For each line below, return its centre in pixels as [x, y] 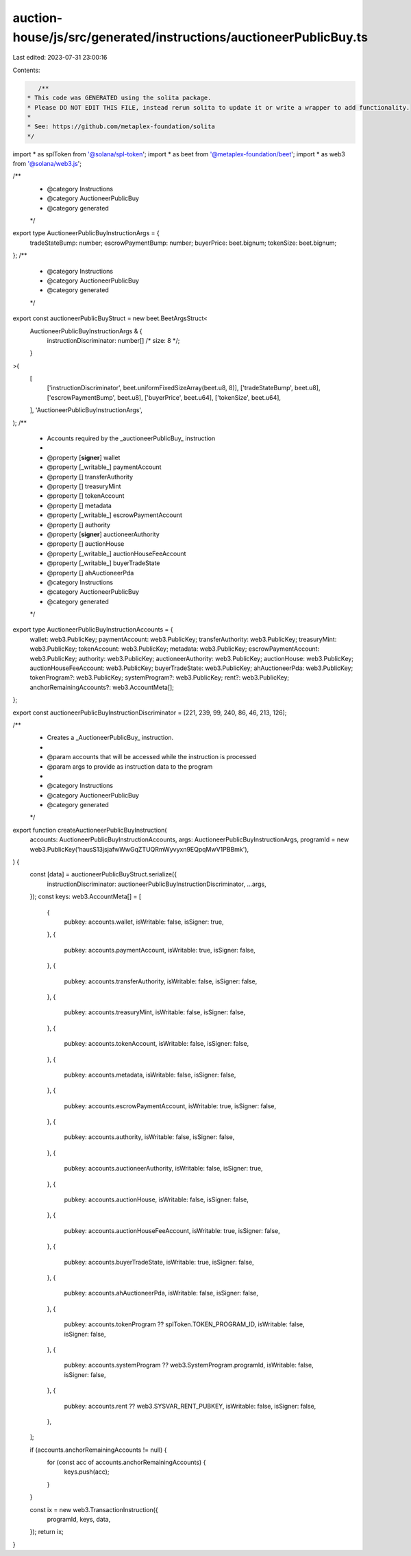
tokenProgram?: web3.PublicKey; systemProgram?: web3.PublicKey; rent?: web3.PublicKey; [160, 678]
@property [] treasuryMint [84, 486]
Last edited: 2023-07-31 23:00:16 [60, 58]
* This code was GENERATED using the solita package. [119, 98]
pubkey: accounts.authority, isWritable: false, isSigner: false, [149, 1137]
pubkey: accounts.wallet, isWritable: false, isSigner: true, [144, 922]
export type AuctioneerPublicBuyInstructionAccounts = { [93, 630]
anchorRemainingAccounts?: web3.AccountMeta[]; [102, 687]
